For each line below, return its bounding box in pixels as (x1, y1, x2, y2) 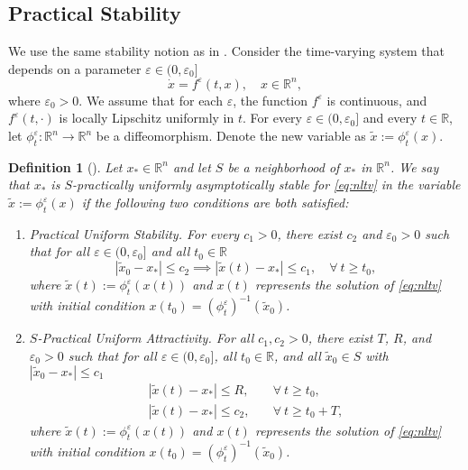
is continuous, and (326, 90, 427, 109)
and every (362, 108, 418, 127)
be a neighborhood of (227, 157, 340, 176)
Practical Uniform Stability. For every (29, 224, 240, 243)
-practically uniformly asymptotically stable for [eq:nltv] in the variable (71, 175, 461, 194)
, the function (233, 90, 308, 109)
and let (172, 157, 211, 176)
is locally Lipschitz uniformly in (59, 108, 234, 127)
